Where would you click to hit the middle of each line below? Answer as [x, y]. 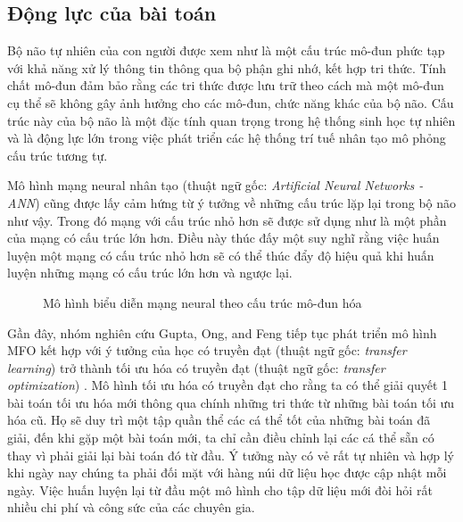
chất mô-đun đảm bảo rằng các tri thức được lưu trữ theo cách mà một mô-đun [226, 85]
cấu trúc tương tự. [58, 155]
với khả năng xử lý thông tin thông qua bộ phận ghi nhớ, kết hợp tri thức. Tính [227, 67]
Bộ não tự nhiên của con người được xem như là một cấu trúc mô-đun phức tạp [226, 50]
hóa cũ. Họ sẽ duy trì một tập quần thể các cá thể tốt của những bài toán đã [219, 420]
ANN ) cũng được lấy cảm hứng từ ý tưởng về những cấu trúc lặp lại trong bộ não [232, 202]
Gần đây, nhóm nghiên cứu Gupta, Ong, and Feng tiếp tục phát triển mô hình [222, 332]
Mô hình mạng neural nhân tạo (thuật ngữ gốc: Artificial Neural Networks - [215, 185]
